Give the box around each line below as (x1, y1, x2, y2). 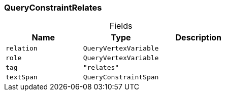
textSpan (6, 73, 38, 81)
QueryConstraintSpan (83, 73, 159, 81)
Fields (109, 21, 133, 31)
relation (6, 44, 38, 53)
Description (175, 32, 221, 43)
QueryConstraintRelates (4, 3, 102, 13)
